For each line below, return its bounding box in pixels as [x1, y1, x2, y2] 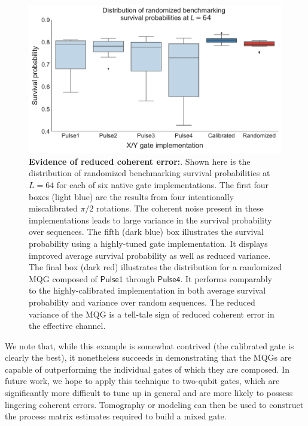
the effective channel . [29, 319, 106, 332]
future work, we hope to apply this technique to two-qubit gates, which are [5, 374, 280, 387]
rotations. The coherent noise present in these [96, 202, 264, 214]
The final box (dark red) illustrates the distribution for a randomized [29, 261, 282, 273]
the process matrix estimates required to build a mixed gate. [5, 410, 227, 422]
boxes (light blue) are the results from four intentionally [29, 190, 234, 203]
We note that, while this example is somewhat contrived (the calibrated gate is [5, 339, 294, 352]
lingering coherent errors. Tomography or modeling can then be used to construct [5, 398, 304, 410]
